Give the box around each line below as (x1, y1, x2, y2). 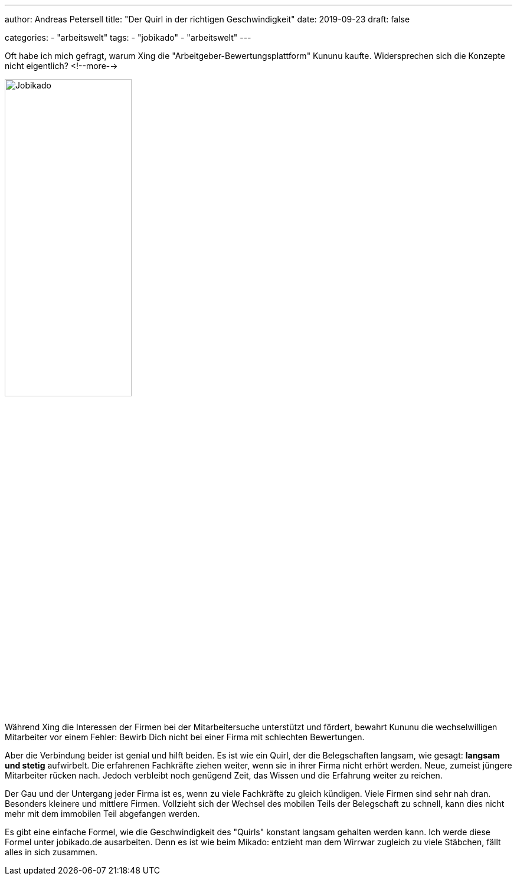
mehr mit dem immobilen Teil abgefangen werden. (5, 809, 200, 819)
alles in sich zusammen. (5, 847, 97, 857)
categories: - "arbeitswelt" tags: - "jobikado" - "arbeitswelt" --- (5, 32, 251, 42)
